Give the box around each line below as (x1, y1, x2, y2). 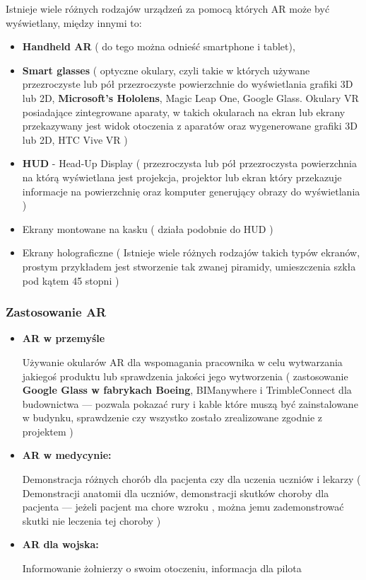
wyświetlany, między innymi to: (6, 15, 142, 30)
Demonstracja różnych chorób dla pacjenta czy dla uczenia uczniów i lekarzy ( (22, 472, 361, 487)
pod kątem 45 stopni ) (22, 273, 119, 288)
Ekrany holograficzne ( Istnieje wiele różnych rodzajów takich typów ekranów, (22, 245, 360, 260)
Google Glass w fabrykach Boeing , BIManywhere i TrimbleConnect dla (22, 382, 352, 397)
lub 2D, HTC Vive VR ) (22, 132, 128, 147)
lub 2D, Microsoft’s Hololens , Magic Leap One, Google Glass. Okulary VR (22, 90, 359, 105)
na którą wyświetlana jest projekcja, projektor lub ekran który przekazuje (22, 169, 342, 184)
